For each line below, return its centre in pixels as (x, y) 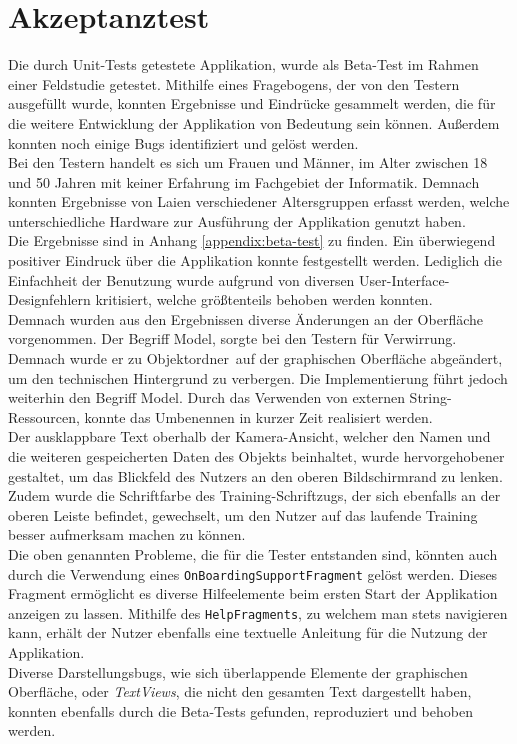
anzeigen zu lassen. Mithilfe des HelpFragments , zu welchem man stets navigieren (258, 612)
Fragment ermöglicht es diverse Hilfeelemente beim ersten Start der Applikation (253, 593)
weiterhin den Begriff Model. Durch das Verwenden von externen (206, 397)
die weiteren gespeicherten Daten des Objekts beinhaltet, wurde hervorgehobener (256, 456)
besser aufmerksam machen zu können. (127, 534)
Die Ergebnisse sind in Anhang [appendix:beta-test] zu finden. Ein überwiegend (252, 240)
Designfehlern (49, 299)
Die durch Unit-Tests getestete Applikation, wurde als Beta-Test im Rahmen (243, 64)
